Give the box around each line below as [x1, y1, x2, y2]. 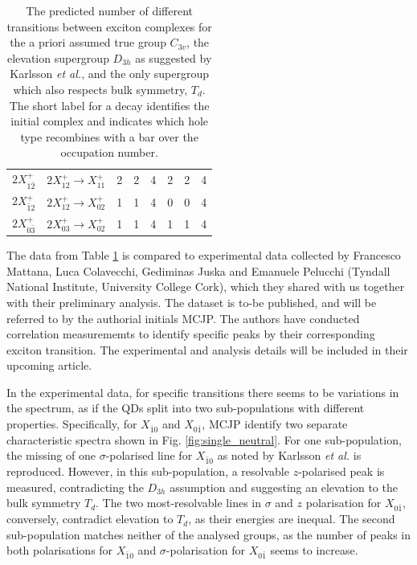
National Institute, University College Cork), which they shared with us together [6, 278, 405, 295]
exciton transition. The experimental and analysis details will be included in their [6, 341, 408, 358]
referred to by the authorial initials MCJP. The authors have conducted [6, 309, 360, 326]
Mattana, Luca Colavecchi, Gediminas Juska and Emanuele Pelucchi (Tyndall [6, 262, 390, 279]
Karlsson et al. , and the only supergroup [10, 65, 209, 82]
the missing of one [6, 447, 96, 464]
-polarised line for [105, 447, 193, 464]
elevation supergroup [6, 49, 109, 66]
